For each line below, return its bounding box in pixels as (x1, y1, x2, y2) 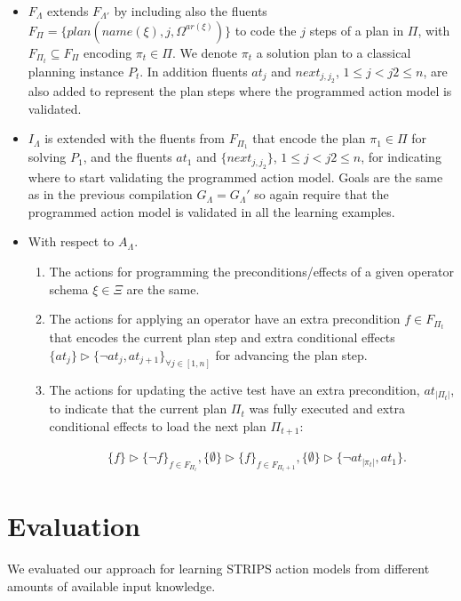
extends (47, 2, 89, 20)
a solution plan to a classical (256, 43, 411, 61)
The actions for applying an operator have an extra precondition (49, 309, 401, 328)
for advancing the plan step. (215, 345, 368, 364)
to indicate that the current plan (49, 399, 227, 418)
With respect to (28, 232, 115, 251)
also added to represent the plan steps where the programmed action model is (28, 82, 452, 100)
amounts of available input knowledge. (7, 576, 216, 595)
